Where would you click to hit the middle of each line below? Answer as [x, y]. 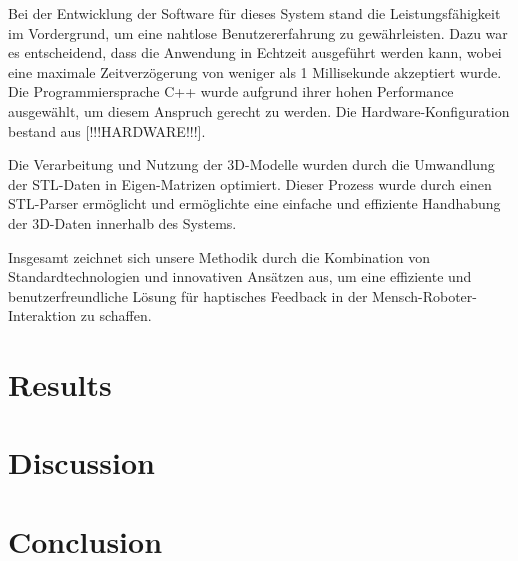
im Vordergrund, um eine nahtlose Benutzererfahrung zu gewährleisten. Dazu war [258, 32]
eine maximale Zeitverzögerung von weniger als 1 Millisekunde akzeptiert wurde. [255, 71]
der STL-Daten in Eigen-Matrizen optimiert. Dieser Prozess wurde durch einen [250, 183]
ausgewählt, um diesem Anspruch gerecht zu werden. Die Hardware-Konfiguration [259, 110]
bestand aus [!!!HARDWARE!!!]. [107, 130]
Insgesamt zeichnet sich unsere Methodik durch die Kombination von [219, 256]
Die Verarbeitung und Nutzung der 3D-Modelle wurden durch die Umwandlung [251, 164]
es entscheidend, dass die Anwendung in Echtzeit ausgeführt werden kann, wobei [255, 52]
